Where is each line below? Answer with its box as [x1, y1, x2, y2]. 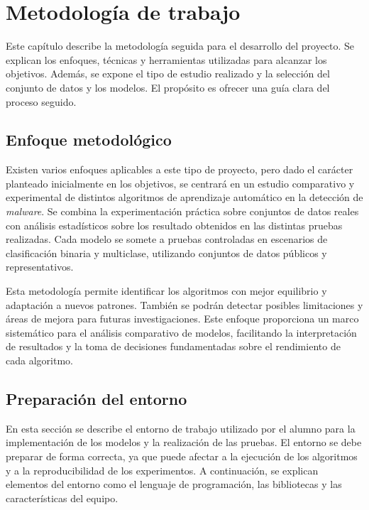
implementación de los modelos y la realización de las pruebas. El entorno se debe [6, 435, 362, 450]
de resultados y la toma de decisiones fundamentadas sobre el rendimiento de [6, 339, 341, 354]
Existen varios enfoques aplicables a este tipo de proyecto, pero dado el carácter [6, 162, 353, 177]
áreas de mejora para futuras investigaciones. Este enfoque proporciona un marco [6, 311, 359, 326]
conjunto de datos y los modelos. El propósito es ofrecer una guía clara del [6, 80, 330, 94]
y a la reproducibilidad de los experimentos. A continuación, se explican [6, 462, 319, 477]
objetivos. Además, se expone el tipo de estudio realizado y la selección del [6, 66, 330, 81]
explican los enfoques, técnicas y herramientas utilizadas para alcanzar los [6, 52, 327, 67]
